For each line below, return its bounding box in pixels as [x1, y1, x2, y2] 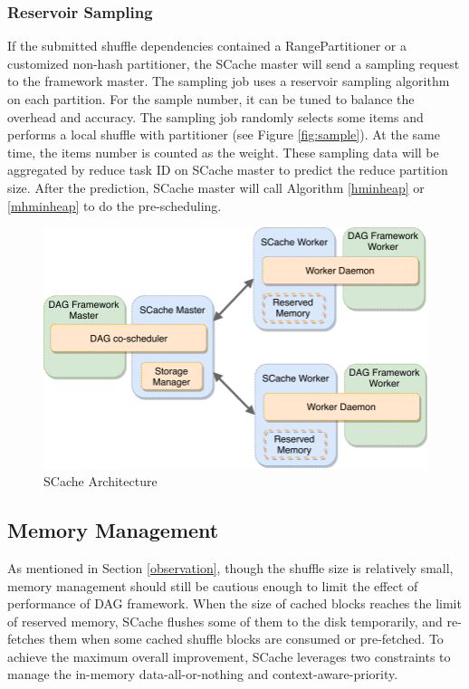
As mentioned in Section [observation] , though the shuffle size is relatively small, [7, 558, 454, 577]
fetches [7, 629, 45, 648]
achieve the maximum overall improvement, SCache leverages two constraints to [7, 646, 451, 665]
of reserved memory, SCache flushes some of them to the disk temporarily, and [7, 611, 443, 630]
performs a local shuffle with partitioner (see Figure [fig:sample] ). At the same [7, 125, 440, 144]
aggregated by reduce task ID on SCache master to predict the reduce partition [7, 160, 448, 179]
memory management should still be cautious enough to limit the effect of [7, 576, 418, 595]
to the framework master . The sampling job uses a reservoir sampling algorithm [7, 72, 450, 91]
